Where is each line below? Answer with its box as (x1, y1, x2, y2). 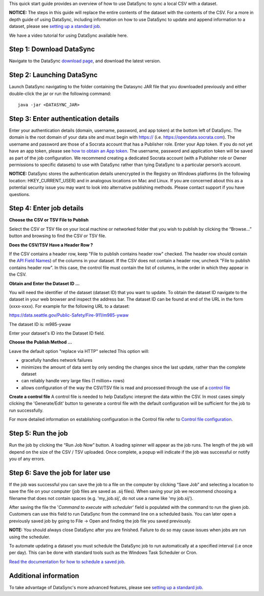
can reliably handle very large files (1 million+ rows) (21, 378, 125, 384)
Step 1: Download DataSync (9, 45, 95, 53)
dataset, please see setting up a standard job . (9, 24, 101, 29)
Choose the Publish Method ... (9, 339, 72, 345)
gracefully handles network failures (21, 357, 93, 363)
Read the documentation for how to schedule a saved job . (9, 559, 126, 565)
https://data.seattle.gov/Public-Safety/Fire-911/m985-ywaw (9, 312, 129, 318)
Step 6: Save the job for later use (9, 469, 110, 477)
